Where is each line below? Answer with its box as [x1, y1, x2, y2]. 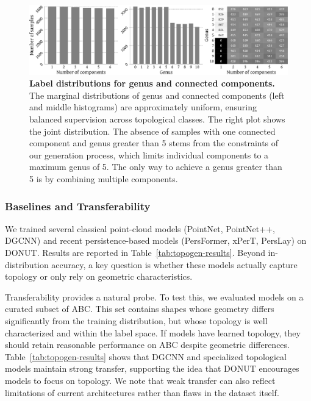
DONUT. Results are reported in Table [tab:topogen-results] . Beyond [5, 246, 265, 259]
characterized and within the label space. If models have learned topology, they [5, 326, 301, 339]
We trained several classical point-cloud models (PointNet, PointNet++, [5, 222, 275, 235]
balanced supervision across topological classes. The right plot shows [29, 113, 285, 126]
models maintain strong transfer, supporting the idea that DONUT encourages [5, 362, 299, 375]
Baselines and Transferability [5, 198, 151, 213]
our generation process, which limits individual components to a [29, 148, 269, 161]
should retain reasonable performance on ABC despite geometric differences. [5, 338, 290, 351]
